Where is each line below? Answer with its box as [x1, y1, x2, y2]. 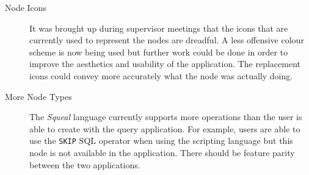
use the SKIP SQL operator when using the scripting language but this [29, 134, 293, 147]
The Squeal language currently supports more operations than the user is [29, 110, 302, 123]
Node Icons [5, 1, 47, 13]
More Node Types [5, 90, 72, 102]
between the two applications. [29, 158, 140, 171]
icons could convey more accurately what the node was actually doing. [29, 69, 293, 82]
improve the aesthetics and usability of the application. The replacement [29, 57, 301, 70]
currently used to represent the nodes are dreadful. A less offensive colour [29, 34, 304, 46]
